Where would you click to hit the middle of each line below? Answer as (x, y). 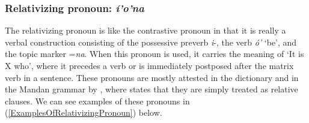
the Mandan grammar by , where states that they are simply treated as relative (151, 89)
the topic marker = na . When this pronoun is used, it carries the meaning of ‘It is (154, 54)
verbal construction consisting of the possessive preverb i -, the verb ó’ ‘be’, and (151, 42)
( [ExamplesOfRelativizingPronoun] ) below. (84, 112)
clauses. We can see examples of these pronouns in (97, 100)
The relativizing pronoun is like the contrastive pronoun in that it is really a (145, 30)
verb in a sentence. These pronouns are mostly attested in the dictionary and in (152, 77)
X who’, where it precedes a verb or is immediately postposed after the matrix (149, 65)
